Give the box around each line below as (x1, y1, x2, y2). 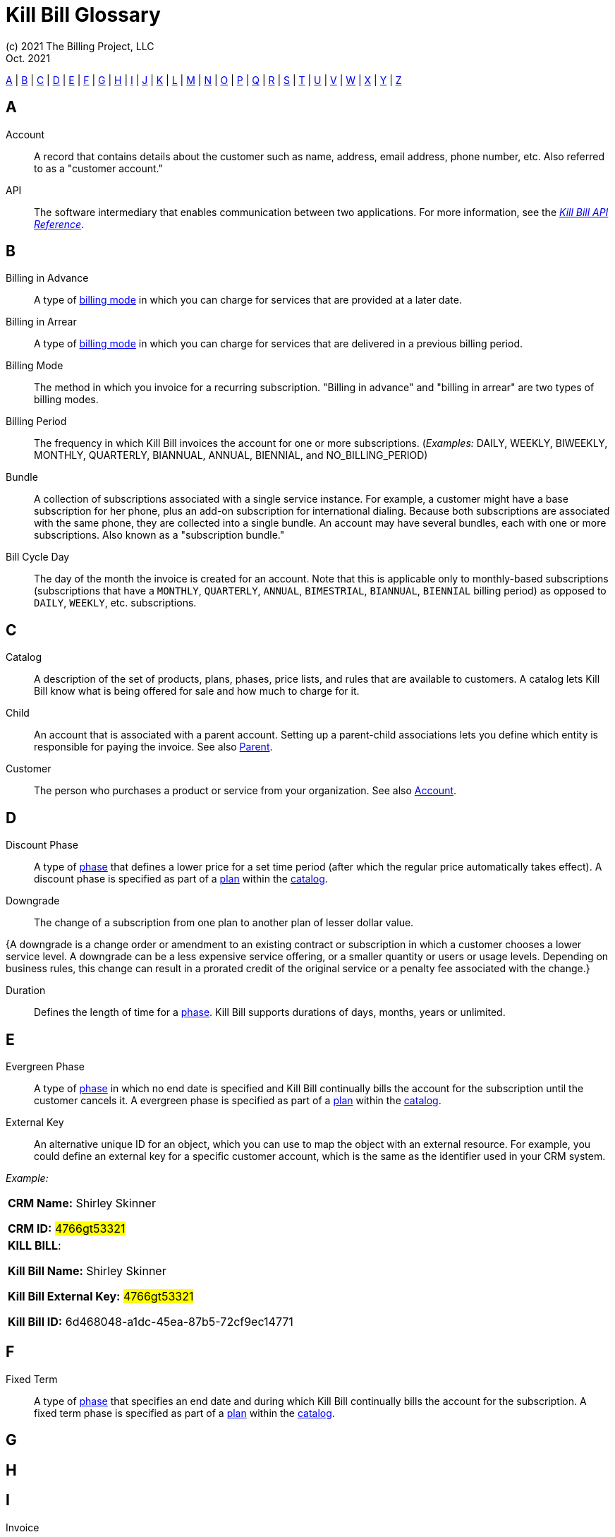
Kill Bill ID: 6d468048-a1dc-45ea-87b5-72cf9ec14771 (8, 1314, 293, 1329)
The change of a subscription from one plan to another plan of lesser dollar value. (34, 916, 414, 929)
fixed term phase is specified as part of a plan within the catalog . (34, 1406, 335, 1419)
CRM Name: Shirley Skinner (8, 1195, 156, 1210)
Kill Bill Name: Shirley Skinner (8, 1263, 166, 1278)
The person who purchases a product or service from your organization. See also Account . (34, 784, 457, 797)
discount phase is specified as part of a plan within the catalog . (34, 873, 328, 885)
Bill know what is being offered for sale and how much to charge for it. (34, 685, 360, 698)
